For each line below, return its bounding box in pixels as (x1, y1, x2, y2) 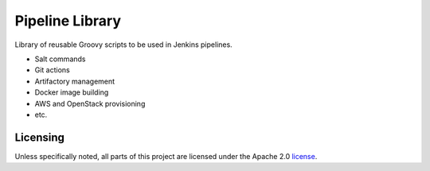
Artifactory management (34, 76, 115, 86)
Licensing (14, 130, 65, 144)
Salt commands (34, 54, 86, 64)
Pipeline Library (14, 12, 122, 29)
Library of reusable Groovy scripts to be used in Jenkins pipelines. (14, 40, 233, 49)
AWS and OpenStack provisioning (34, 99, 146, 108)
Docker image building (34, 87, 109, 97)
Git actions (34, 65, 71, 75)
